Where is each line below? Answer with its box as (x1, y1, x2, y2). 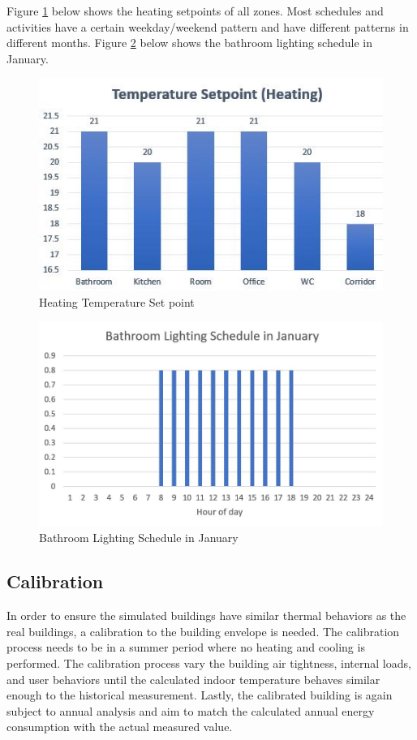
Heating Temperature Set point (39, 293, 195, 310)
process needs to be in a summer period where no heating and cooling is (6, 639, 365, 656)
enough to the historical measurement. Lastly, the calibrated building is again (6, 686, 393, 703)
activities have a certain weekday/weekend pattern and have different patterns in (6, 18, 409, 35)
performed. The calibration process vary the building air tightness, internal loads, (6, 655, 411, 671)
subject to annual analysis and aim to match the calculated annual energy (6, 702, 375, 719)
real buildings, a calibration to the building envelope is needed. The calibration (6, 622, 400, 639)
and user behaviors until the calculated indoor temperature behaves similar (6, 670, 380, 687)
